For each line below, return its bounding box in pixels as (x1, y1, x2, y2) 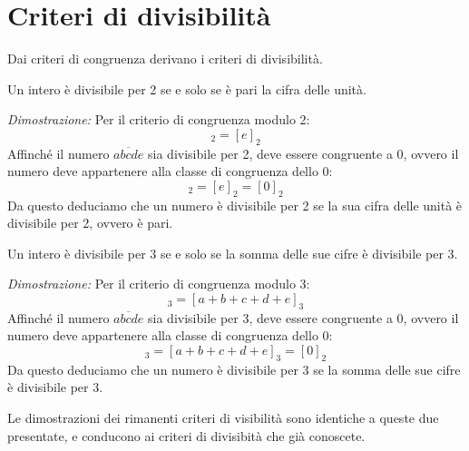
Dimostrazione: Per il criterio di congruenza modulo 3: (7, 274, 310, 293)
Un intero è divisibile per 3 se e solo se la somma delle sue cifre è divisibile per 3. (7, 243, 458, 262)
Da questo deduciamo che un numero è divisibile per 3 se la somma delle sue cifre (7, 359, 461, 378)
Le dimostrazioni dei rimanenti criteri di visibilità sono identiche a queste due (7, 408, 439, 427)
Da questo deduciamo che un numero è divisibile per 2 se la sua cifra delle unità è (7, 195, 463, 214)
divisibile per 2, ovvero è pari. (7, 213, 173, 232)
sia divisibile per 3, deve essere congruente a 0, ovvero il (148, 308, 459, 327)
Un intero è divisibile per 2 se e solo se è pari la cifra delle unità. (7, 79, 366, 98)
